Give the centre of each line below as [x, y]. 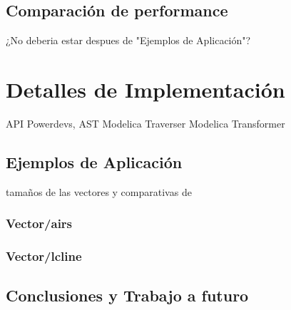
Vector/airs [39, 223]
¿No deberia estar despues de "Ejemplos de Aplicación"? [128, 40]
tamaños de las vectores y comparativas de [99, 191]
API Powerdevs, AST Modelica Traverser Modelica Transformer [145, 123]
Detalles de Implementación [145, 89]
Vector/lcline [44, 256]
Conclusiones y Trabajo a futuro [127, 295]
